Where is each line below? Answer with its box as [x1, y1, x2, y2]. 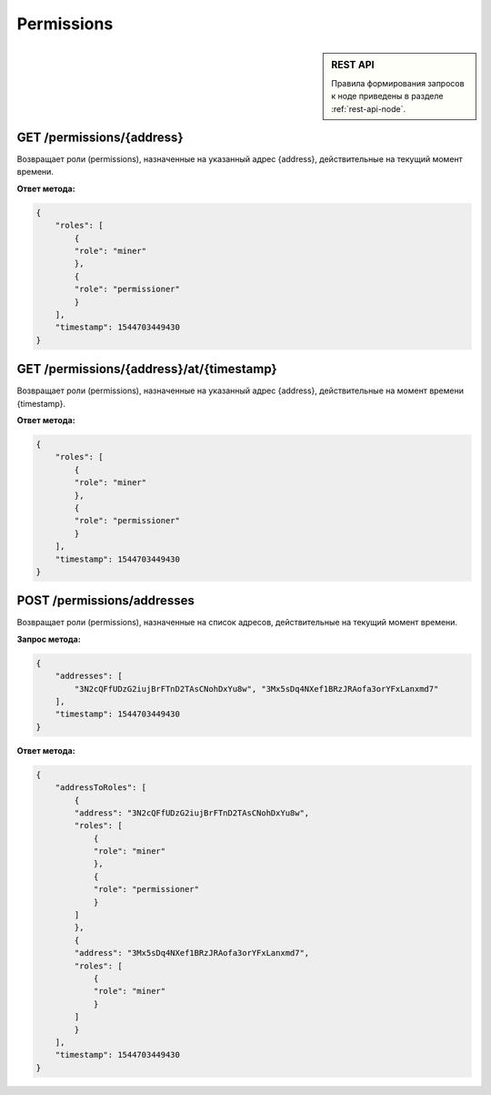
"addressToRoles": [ [55, 783, 147, 793]
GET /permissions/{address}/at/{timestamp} [16, 361, 277, 377]
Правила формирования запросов [331, 77, 465, 88]
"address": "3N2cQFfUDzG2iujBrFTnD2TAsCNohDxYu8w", [74, 807, 310, 818]
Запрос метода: [16, 634, 81, 644]
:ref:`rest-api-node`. [331, 103, 406, 114]
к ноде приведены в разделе [331, 91, 444, 102]
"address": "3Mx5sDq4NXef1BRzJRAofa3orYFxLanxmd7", [74, 948, 310, 958]
